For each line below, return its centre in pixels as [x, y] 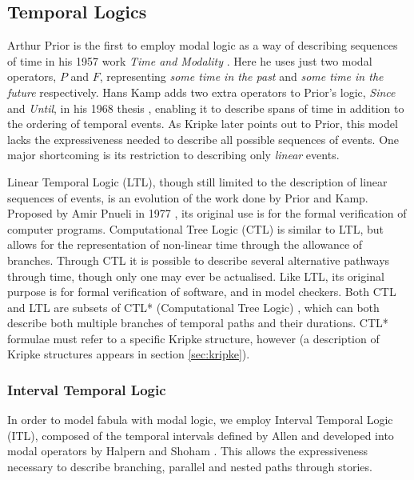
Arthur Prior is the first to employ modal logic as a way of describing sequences [203, 45]
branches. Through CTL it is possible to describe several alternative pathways [199, 260]
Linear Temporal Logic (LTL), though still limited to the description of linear [197, 181]
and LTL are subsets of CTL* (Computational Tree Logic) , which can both [193, 307]
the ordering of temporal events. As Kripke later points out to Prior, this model [203, 124]
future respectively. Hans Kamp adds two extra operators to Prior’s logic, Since [201, 92]
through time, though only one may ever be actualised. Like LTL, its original [196, 276]
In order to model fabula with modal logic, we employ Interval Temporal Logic [200, 420]
